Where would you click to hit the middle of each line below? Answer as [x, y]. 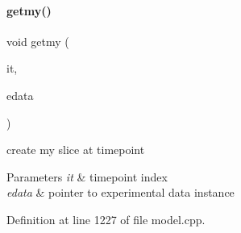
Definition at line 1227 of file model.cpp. [106, 219]
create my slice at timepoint [76, 150]
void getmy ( [38, 41]
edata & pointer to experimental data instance [120, 192]
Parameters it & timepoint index [87, 176]
